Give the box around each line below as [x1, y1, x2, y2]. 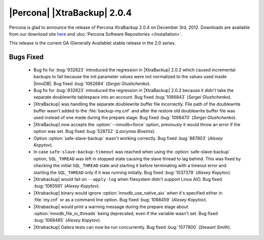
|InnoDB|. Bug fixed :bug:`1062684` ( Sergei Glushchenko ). [33, 81, 151, 87]
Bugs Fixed [9, 53, 44, 61]
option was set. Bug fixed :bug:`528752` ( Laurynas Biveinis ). [33, 129, 156, 134]
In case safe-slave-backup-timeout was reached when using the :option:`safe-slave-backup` [33, 149, 230, 155]
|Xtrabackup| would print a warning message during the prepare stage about [33, 203, 188, 210]
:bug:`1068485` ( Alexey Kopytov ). [33, 218, 101, 223]
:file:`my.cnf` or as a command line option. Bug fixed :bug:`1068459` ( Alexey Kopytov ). [33, 197, 207, 203]
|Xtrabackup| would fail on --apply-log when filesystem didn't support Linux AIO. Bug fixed [33, 176, 222, 182]
